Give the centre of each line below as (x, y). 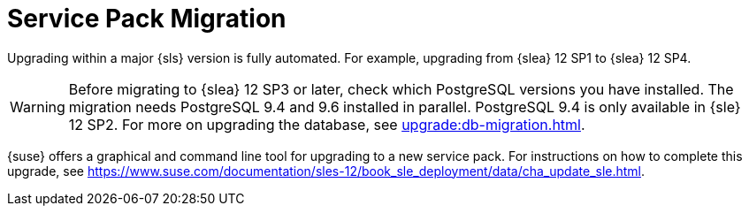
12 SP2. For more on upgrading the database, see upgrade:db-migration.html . (327, 124)
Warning (38, 106)
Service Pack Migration (147, 19)
